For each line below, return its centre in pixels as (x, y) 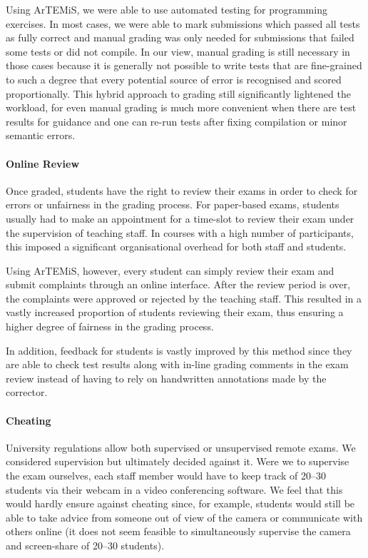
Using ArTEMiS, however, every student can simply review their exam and (170, 270)
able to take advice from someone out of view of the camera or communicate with (184, 517)
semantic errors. (41, 135)
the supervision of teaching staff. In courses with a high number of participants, (180, 232)
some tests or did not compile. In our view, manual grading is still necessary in (178, 51)
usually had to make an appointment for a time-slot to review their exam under (180, 218)
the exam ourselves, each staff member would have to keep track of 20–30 (166, 476)
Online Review (43, 163)
